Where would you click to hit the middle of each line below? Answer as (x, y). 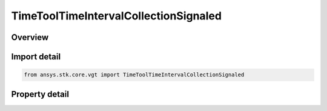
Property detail (40, 94)
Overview (30, 37)
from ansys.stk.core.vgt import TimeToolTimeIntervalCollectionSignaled (134, 75)
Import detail (36, 57)
